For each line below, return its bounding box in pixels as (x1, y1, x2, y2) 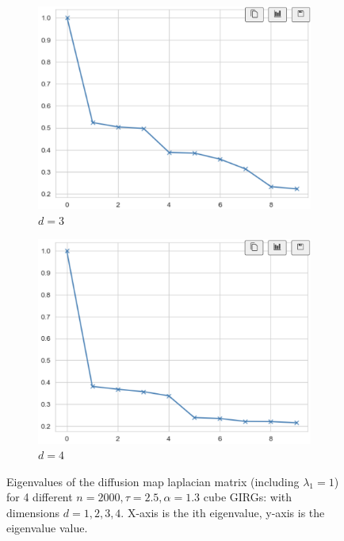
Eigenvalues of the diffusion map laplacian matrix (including (6, 473, 300, 489)
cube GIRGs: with (203, 489, 292, 505)
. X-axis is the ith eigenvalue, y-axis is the (120, 504, 325, 520)
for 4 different (6, 489, 73, 505)
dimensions (6, 504, 60, 520)
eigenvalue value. (6, 520, 88, 536)
